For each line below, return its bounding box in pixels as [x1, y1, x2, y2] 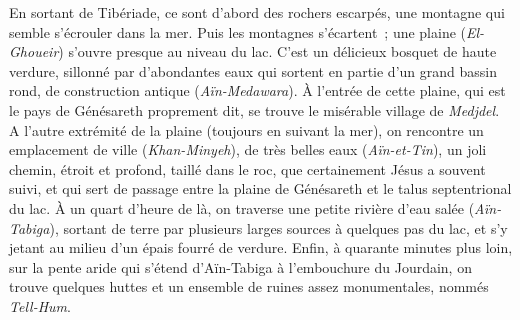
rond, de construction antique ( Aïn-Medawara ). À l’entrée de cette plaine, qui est [9, 80, 506, 101]
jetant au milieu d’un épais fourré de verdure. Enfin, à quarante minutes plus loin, [9, 237, 513, 258]
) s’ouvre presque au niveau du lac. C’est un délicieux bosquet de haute [58, 41, 497, 62]
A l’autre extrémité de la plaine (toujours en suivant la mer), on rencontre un [9, 119, 484, 140]
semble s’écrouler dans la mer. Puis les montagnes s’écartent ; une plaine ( [9, 21, 467, 42]
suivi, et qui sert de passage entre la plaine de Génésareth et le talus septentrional [9, 178, 512, 199]
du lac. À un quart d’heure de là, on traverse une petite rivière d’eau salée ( [9, 197, 475, 218]
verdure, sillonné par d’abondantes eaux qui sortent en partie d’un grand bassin [9, 60, 497, 81]
